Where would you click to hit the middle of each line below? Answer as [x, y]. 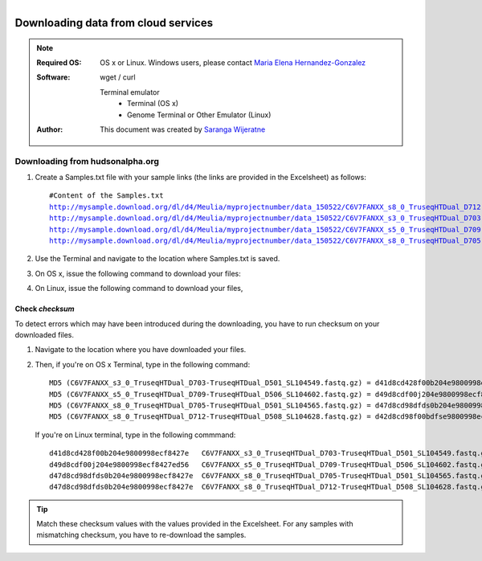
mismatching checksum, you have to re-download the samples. [141, 535]
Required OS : [59, 62]
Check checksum [45, 309]
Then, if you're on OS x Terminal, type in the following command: [143, 364]
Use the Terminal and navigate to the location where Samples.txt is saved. [157, 259]
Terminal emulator [130, 92]
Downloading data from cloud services [114, 23]
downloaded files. [45, 334]
